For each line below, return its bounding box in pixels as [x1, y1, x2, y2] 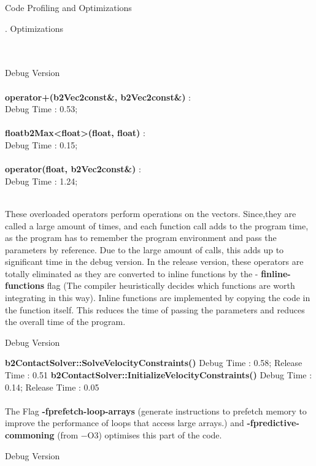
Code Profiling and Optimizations [5, 1, 132, 13]
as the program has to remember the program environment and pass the [5, 231, 277, 244]
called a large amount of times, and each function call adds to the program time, [5, 219, 309, 232]
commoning [5, 429, 55, 441]
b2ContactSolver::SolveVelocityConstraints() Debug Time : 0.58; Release [5, 356, 303, 369]
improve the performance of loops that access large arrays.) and [5, 416, 244, 429]
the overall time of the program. [5, 315, 126, 328]
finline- [261, 267, 291, 280]
